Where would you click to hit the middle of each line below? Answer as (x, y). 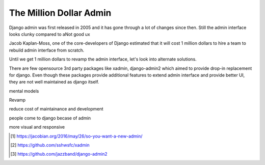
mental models (24, 91)
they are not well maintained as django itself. (54, 82)
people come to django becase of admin (50, 118)
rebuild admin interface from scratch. (47, 50)
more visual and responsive (37, 127)
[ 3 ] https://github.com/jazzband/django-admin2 (59, 154)
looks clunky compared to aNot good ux (50, 34)
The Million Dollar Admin (60, 13)
